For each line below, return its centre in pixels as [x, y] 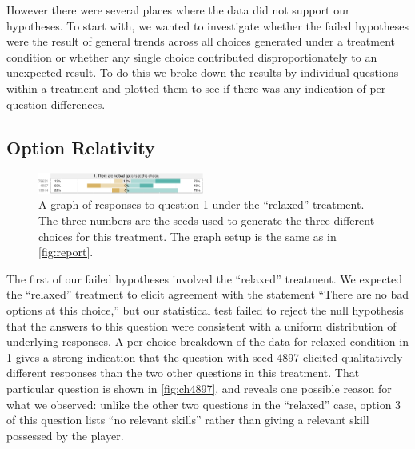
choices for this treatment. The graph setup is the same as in [188, 236]
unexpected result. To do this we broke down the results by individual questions [203, 72]
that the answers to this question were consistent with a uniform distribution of [202, 325]
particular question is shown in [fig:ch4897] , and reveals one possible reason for [199, 388]
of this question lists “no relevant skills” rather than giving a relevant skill [188, 420]
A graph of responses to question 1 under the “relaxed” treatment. [202, 204]
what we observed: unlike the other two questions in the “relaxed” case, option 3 [204, 404]
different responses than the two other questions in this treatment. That [183, 373]
